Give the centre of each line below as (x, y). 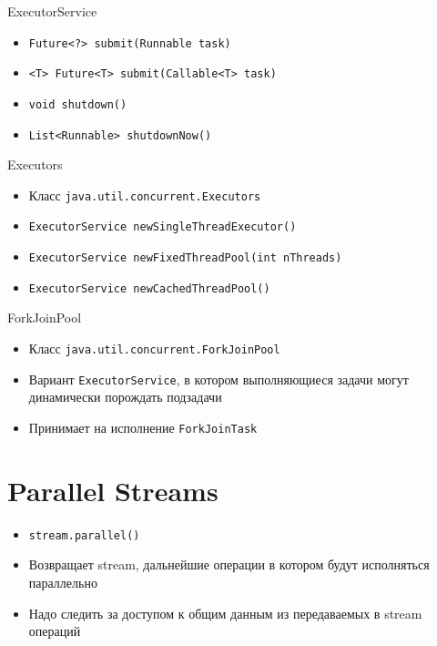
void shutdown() (78, 104)
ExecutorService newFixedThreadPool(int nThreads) (185, 258)
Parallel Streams (113, 490)
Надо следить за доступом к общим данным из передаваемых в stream (225, 613)
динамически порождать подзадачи (125, 397)
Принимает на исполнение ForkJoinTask (143, 427)
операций (55, 631)
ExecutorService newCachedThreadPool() (149, 288)
